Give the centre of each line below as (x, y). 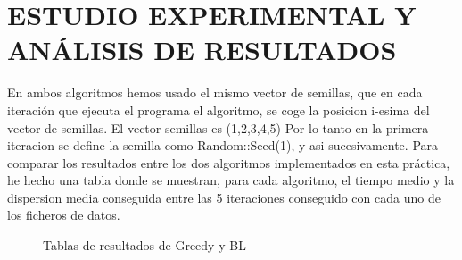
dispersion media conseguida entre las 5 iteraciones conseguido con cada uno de (224, 197)
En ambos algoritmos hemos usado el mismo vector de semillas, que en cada (215, 92)
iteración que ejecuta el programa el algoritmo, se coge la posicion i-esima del (219, 109)
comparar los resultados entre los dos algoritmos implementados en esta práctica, (229, 162)
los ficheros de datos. (64, 215)
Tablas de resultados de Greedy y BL (144, 245)
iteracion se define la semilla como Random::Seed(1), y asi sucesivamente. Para (223, 145)
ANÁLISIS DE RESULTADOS (202, 50)
